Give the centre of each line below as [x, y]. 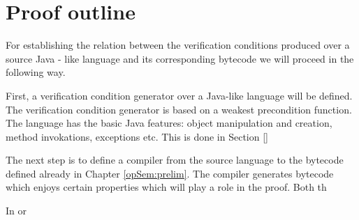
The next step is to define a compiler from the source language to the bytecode [175, 160]
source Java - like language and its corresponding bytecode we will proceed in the [180, 58]
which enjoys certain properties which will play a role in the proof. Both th [166, 187]
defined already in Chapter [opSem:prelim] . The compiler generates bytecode [170, 173]
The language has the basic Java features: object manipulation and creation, [169, 123]
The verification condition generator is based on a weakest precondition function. [179, 109]
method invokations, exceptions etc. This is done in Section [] [137, 136]
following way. [36, 72]
